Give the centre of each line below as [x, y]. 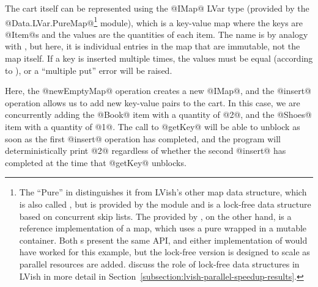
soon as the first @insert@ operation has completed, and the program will [143, 138]
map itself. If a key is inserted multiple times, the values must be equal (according [159, 58]
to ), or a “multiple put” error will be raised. [89, 70]
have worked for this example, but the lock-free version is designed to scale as [165, 252]
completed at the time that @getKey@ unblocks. [96, 162]
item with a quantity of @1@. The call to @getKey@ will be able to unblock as [153, 126]
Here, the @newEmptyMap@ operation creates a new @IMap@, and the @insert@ [158, 91]
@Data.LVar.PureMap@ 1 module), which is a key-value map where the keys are [154, 21]
